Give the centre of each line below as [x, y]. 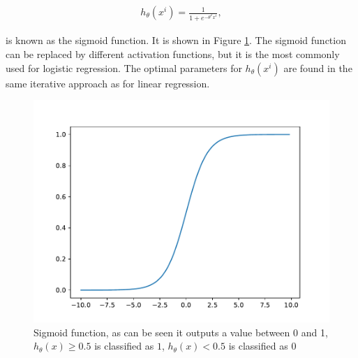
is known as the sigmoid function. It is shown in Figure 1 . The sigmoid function [176, 40]
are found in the [318, 67]
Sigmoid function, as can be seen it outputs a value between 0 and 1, [181, 332]
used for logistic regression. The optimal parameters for [124, 67]
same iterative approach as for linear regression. [108, 83]
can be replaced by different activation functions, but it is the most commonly [173, 54]
